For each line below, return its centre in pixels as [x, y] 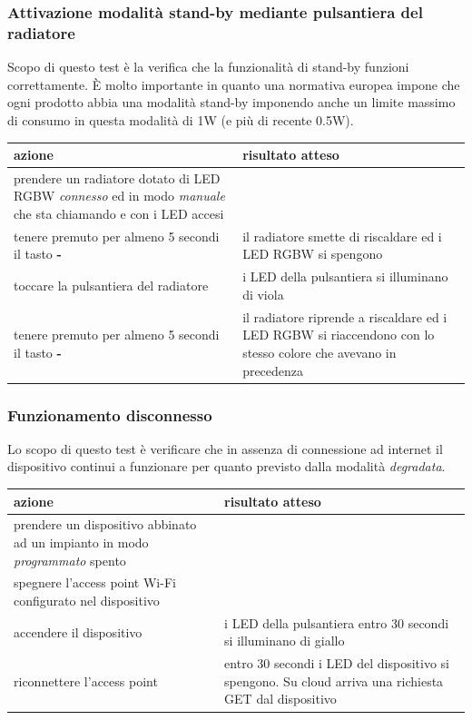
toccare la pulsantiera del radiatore [111, 286]
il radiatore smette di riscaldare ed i [342, 236]
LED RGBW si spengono [313, 254]
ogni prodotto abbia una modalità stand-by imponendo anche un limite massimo [231, 102]
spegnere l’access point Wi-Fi [95, 582]
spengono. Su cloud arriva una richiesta [334, 681]
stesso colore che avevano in [320, 352]
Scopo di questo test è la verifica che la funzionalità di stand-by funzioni [208, 67]
